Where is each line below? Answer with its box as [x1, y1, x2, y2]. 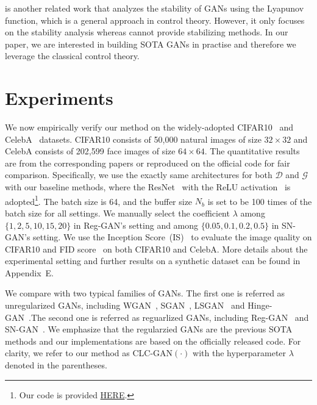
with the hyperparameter [193, 346, 287, 359]
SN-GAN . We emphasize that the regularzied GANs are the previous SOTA [5, 323, 293, 335]
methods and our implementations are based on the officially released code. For [5, 334, 301, 347]
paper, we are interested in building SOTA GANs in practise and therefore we [5, 37, 296, 50]
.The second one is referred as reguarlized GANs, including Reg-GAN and [29, 310, 309, 323]
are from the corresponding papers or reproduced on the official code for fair [5, 156, 290, 169]
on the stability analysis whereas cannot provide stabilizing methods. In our [5, 26, 288, 38]
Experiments [5, 85, 113, 110]
